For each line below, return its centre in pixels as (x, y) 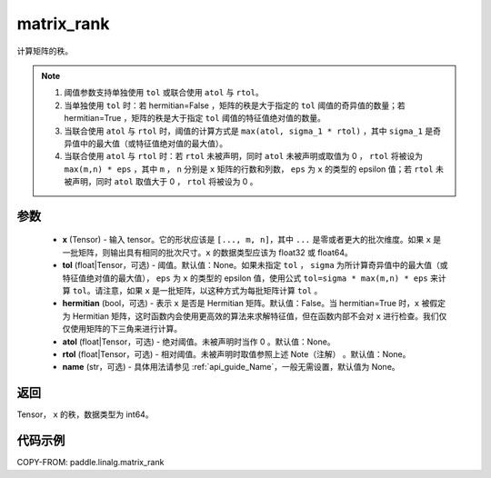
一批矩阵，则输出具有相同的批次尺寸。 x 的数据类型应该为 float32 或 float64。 (208, 252)
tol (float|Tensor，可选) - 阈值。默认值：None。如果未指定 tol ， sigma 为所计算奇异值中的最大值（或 (256, 265)
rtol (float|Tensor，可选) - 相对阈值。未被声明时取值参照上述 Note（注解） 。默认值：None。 (236, 354)
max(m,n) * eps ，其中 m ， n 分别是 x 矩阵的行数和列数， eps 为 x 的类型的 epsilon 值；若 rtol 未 (254, 169)
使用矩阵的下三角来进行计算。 (125, 329)
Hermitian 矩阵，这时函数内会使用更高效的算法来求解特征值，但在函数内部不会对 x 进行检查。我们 (256, 316)
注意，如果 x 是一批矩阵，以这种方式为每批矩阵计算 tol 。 (213, 291)
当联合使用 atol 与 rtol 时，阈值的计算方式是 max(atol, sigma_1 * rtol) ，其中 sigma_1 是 (249, 131)
